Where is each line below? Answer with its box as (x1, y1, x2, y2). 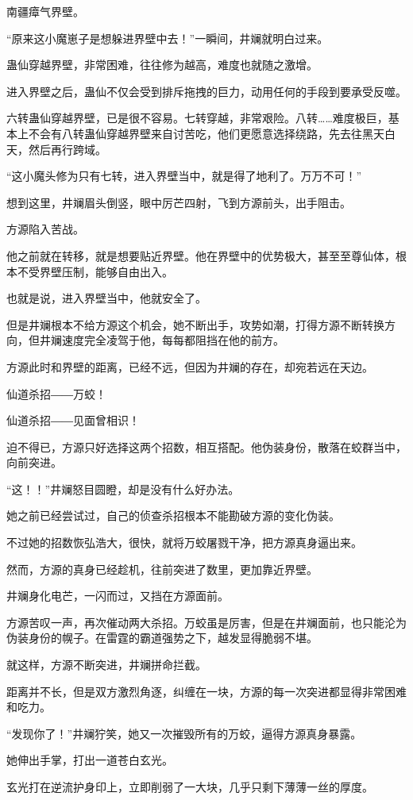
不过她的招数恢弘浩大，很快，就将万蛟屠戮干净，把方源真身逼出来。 (6, 534, 362, 551)
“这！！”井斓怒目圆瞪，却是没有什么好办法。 (6, 480, 240, 497)
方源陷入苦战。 (6, 221, 84, 237)
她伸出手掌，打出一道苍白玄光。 (6, 752, 173, 768)
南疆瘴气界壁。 (6, 3, 84, 19)
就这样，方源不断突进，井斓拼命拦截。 (6, 656, 206, 673)
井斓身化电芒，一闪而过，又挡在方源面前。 (6, 587, 229, 604)
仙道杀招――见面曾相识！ (6, 412, 140, 429)
